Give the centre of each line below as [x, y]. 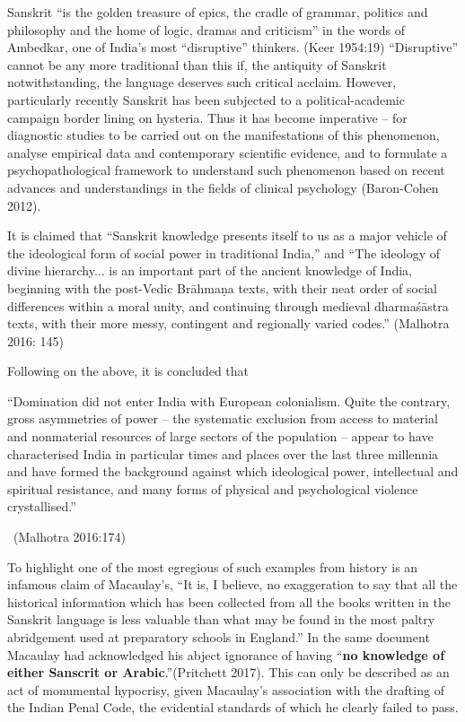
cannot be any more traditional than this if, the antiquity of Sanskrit [197, 64]
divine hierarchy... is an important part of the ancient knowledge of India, [210, 270]
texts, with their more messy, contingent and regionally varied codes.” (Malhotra [228, 323]
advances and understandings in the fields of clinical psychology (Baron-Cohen [223, 187]
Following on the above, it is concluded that [128, 371]
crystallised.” [42, 506]
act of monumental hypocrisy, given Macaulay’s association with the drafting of [226, 689]
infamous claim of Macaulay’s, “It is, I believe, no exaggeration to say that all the [232, 584]
